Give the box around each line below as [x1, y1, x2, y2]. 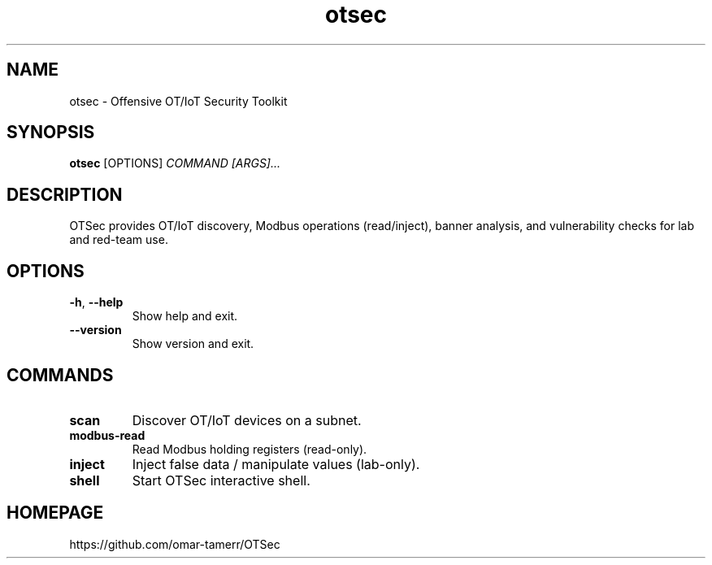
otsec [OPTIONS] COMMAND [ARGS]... [69, 156, 281, 171]
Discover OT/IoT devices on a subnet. [132, 411, 362, 428]
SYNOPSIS [7, 122, 95, 143]
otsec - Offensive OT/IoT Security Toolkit [69, 93, 288, 108]
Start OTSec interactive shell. [132, 472, 310, 489]
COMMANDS [7, 364, 114, 385]
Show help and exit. [132, 309, 238, 324]
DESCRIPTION [7, 184, 123, 205]
